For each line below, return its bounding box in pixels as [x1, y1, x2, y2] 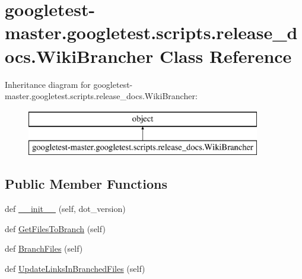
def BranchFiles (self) [5, 242, 83, 255]
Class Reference [159, 43, 292, 68]
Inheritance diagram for [5, 78, 91, 90]
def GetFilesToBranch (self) [5, 222, 106, 234]
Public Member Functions [5, 175, 167, 193]
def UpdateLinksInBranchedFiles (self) [5, 262, 145, 274]
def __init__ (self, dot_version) [5, 202, 126, 215]
